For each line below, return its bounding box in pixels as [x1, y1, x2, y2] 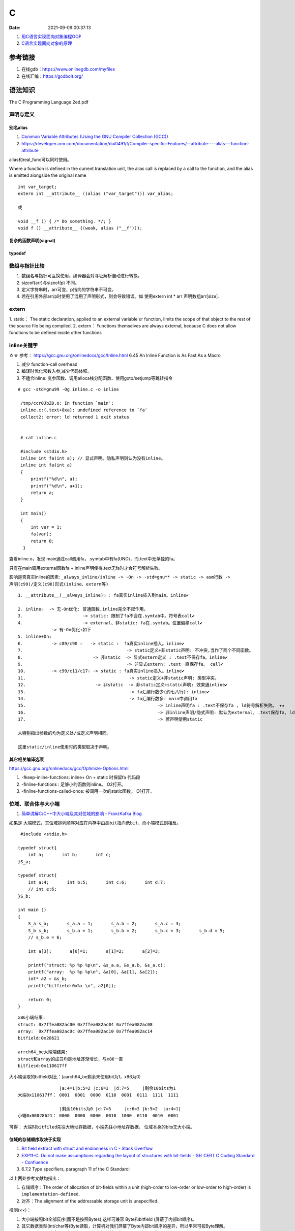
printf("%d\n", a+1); [30, 483, 83, 488]
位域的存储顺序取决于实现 [9, 1136, 61, 1142]
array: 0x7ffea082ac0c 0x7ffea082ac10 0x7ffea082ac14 [18, 1029, 153, 1034]
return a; [30, 490, 55, 495]
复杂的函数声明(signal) [9, 238, 56, 244]
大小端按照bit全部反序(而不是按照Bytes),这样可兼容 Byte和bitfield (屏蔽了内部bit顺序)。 [21, 1216, 197, 1222]
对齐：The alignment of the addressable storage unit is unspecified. [21, 1198, 159, 1204]
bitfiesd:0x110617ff [18, 1063, 67, 1069]
